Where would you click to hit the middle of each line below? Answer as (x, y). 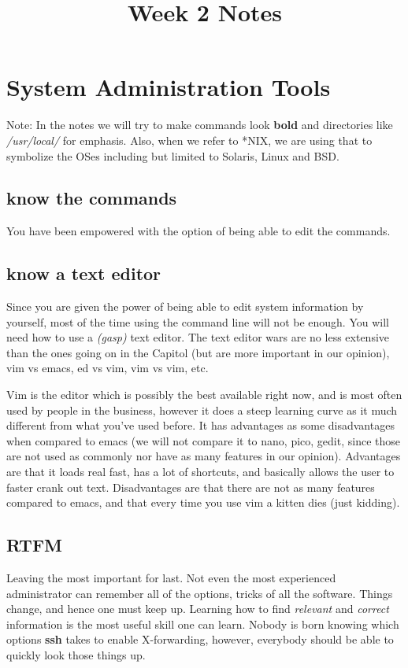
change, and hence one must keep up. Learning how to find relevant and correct (198, 609)
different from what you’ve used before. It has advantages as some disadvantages (200, 425)
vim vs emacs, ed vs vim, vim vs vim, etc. (108, 368)
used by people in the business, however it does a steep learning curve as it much (202, 410)
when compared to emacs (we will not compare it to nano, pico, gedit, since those (203, 440)
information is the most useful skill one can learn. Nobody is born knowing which (203, 624)
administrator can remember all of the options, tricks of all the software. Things (200, 593)
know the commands (92, 198)
